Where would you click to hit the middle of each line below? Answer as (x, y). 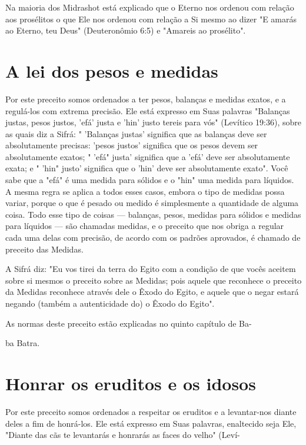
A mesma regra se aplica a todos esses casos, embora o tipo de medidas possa (145, 191)
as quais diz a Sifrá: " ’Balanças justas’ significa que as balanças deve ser (136, 133)
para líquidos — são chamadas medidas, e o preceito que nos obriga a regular (145, 226)
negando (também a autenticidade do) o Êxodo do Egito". (110, 303)
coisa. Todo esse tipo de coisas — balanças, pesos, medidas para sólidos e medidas (153, 214)
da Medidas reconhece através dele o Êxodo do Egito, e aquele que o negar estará (152, 292)
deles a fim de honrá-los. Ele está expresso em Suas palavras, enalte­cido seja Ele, (151, 423)
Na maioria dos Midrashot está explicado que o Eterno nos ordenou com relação (150, 7)
